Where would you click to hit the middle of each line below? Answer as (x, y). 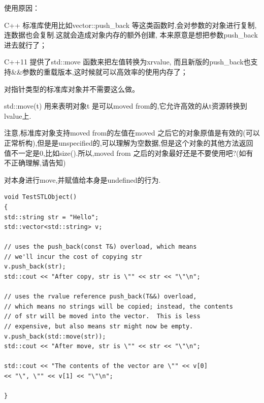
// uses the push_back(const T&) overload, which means (101, 247)
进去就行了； (25, 44)
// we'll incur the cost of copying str (73, 257)
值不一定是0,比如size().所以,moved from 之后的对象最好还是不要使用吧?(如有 (129, 153)
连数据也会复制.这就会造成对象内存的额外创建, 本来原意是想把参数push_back (131, 35)
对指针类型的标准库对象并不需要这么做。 (72, 89)
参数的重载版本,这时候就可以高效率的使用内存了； (105, 71)
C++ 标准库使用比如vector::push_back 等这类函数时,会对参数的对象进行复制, (130, 25)
